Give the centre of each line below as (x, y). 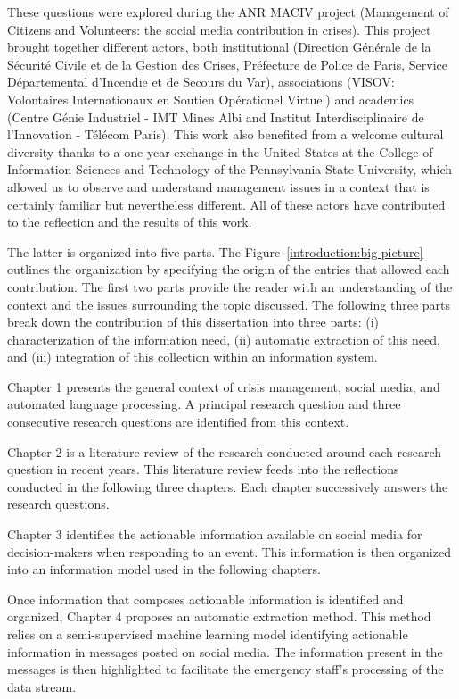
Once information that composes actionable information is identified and (205, 599)
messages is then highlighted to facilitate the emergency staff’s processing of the (225, 669)
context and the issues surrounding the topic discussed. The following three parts (229, 304)
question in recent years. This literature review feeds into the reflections (203, 469)
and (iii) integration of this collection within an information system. (193, 357)
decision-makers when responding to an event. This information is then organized (229, 551)
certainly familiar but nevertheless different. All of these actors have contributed (226, 204)
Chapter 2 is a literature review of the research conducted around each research (225, 451)
